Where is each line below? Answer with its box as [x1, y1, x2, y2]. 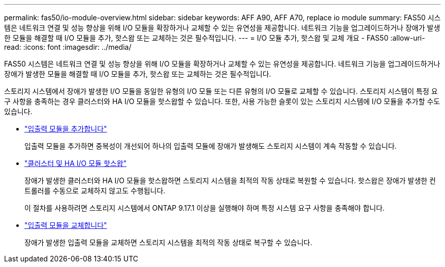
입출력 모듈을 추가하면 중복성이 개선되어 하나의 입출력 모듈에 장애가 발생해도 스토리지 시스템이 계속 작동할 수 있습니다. [24, 142, 397, 150]
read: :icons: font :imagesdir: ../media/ [4, 43, 132, 51]
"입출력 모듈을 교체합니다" [24, 221, 107, 229]
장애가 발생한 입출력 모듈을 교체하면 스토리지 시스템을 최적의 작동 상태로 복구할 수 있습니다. [24, 238, 312, 247]
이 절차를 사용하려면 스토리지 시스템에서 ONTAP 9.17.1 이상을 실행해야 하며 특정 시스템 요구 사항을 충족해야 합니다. [24, 204, 385, 212]
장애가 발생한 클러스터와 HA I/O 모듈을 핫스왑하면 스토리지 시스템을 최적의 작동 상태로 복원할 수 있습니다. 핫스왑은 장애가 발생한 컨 [24, 176, 436, 185]
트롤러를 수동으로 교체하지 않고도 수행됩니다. [24, 186, 166, 195]
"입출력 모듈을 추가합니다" [24, 124, 107, 133]
